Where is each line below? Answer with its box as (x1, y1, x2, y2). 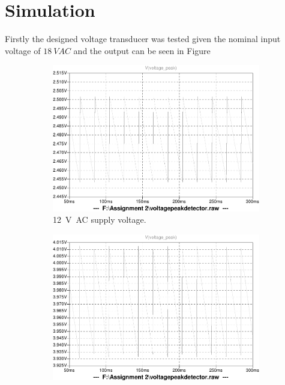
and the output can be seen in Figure (73, 44, 211, 56)
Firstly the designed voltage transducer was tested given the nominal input (5, 32, 281, 45)
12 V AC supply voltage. (53, 213, 146, 226)
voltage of (5, 44, 41, 56)
